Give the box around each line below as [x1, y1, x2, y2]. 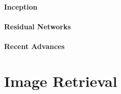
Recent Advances [4, 40, 65, 51]
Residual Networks [4, 21, 71, 31]
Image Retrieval [4, 70, 117, 91]
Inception [4, 1, 38, 12]
